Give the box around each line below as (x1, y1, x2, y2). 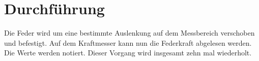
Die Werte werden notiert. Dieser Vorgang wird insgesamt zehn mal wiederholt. (4, 47, 252, 58)
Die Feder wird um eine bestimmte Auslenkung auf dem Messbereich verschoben (4, 27, 255, 38)
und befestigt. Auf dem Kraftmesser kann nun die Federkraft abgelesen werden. (4, 37, 252, 48)
